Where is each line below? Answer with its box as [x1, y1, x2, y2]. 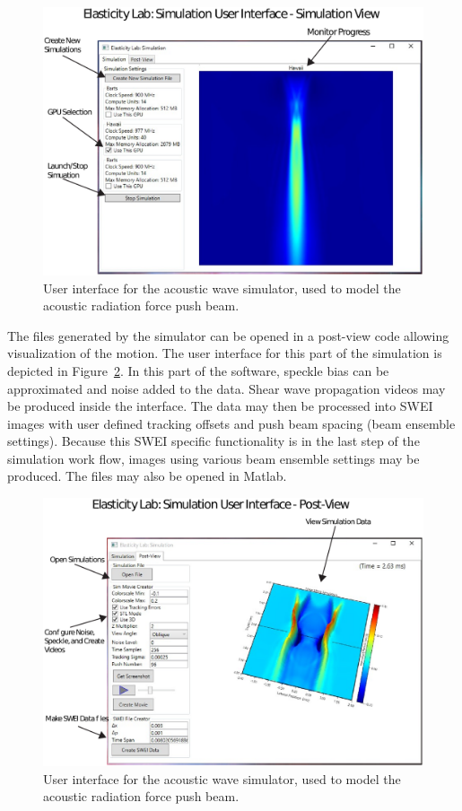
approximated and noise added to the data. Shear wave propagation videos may [7, 379, 446, 397]
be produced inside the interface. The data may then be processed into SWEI [7, 397, 433, 415]
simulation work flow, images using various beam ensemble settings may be [7, 449, 420, 467]
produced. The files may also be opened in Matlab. [7, 467, 287, 485]
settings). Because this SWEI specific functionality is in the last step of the [7, 432, 420, 450]
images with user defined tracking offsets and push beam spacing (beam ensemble [7, 414, 456, 432]
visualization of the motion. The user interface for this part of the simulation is [7, 344, 442, 362]
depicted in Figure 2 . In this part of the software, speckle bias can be [7, 361, 389, 379]
